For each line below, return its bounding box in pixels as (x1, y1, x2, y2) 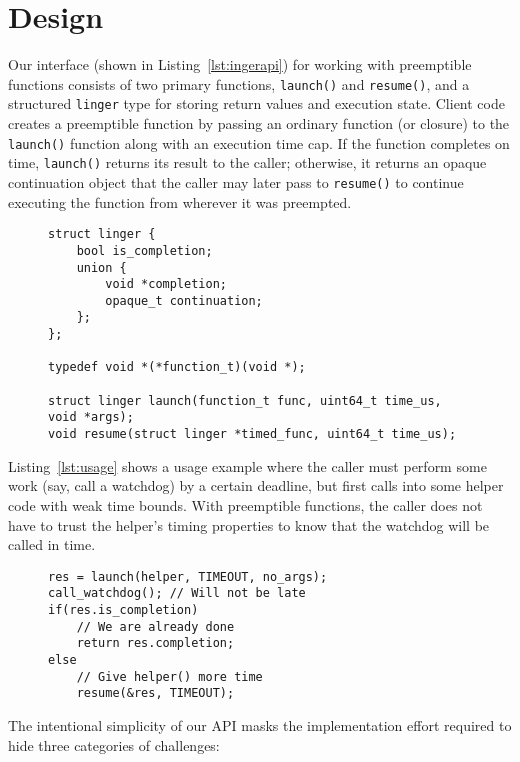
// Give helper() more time (76, 669, 263, 684)
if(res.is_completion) (48, 603, 199, 617)
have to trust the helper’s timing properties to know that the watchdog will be (8, 514, 490, 535)
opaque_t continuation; (105, 293, 263, 308)
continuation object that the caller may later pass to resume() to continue (8, 171, 464, 192)
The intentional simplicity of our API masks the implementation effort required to (8, 714, 512, 735)
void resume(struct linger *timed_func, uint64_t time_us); (48, 427, 457, 442)
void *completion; (105, 277, 227, 292)
